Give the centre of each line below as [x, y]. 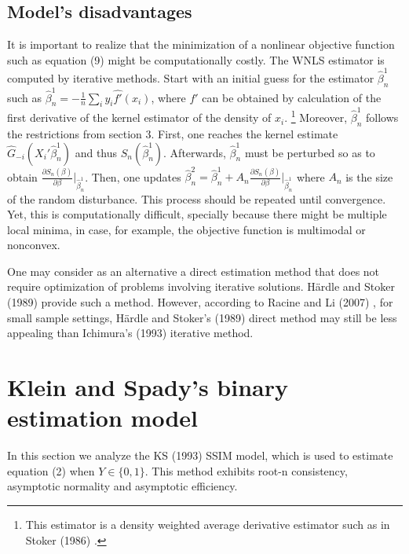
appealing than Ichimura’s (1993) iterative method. [130, 333]
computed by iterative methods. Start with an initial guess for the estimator [191, 78]
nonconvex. [34, 245]
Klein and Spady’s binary [148, 387]
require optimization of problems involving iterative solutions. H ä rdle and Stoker [201, 286]
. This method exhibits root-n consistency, [246, 470]
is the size [369, 176]
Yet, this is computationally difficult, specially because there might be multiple [197, 214]
